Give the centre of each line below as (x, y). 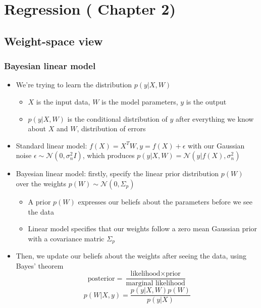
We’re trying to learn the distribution (74, 85)
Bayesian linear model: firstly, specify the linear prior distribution (117, 173)
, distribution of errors (111, 129)
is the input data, (63, 101)
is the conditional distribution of (117, 118)
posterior (101, 278)
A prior (39, 201)
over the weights (41, 183)
